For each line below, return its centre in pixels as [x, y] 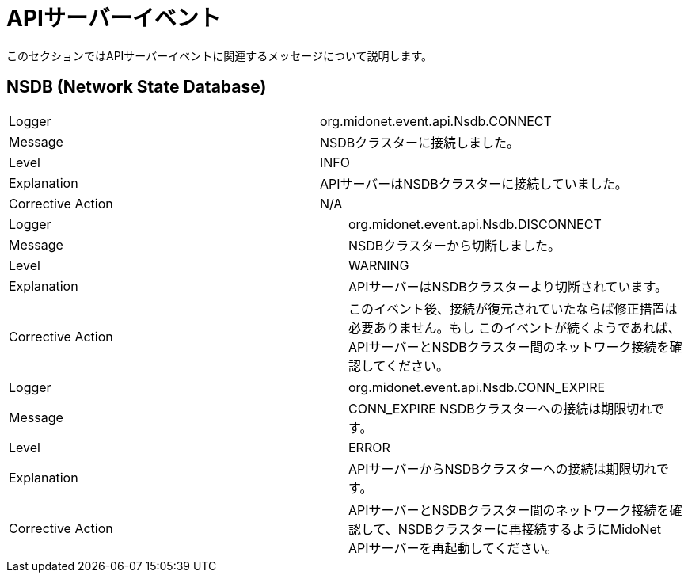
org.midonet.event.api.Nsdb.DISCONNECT [475, 224]
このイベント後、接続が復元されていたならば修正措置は [513, 309]
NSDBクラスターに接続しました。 [419, 142]
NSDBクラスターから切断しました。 [455, 245]
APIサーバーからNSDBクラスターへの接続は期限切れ [502, 469]
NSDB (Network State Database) [137, 87]
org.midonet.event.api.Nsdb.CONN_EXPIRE [477, 387]
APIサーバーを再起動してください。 [453, 548]
